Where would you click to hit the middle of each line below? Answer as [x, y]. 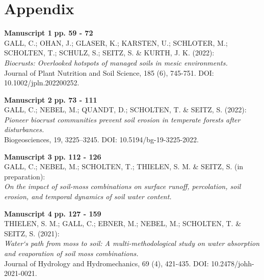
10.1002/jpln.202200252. [42, 83]
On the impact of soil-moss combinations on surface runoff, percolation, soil [123, 186]
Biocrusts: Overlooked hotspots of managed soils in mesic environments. [116, 62]
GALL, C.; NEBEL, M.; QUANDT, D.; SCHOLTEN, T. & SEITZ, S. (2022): [125, 110]
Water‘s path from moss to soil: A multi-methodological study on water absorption [132, 243]
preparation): [25, 176]
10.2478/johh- [233, 263]
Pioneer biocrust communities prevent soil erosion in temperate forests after [122, 119]
